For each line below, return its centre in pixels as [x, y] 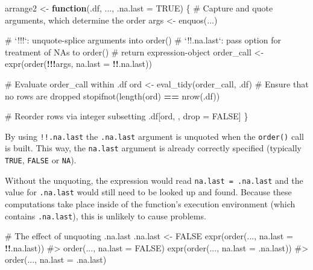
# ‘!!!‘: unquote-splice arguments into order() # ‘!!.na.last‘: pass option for [143, 40]
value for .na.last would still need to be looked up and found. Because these [148, 192]
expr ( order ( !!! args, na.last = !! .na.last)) [78, 64]
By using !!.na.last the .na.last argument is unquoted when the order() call [154, 136]
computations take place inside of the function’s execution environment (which [150, 204]
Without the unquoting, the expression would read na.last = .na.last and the [154, 180]
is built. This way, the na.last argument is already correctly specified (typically [153, 148]
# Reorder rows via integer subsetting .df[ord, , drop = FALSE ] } [127, 116]
